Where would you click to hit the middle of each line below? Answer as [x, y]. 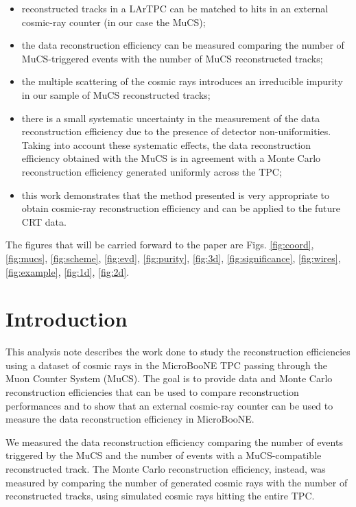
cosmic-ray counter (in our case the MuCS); [114, 22]
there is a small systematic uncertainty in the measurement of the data [171, 118]
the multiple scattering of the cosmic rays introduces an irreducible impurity [182, 81]
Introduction [67, 319]
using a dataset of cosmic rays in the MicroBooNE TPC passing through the [166, 365]
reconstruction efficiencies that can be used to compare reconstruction [152, 392]
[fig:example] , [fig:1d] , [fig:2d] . [68, 271]
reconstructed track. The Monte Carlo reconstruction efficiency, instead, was [166, 468]
